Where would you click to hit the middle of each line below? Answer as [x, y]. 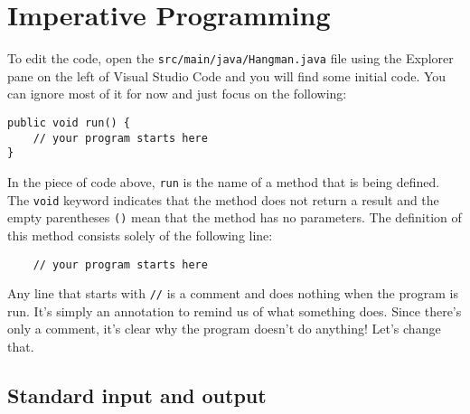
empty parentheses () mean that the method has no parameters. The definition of [235, 217]
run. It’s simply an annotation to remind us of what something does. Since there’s [235, 310]
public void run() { [69, 122]
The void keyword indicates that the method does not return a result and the [223, 199]
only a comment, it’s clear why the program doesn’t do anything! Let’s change [224, 329]
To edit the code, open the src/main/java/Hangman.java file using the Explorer [230, 58]
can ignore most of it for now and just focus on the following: [177, 94]
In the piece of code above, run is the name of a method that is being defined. [224, 181]
